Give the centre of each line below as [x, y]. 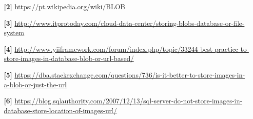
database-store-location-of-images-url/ [61, 110]
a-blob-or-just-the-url [35, 84]
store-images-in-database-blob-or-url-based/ [69, 58]
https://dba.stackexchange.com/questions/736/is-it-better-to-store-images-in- [130, 74]
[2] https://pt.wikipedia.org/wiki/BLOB [65, 6]
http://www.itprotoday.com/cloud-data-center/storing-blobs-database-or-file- [129, 23]
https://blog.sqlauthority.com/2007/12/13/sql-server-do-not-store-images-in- [128, 101]
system [14, 32]
